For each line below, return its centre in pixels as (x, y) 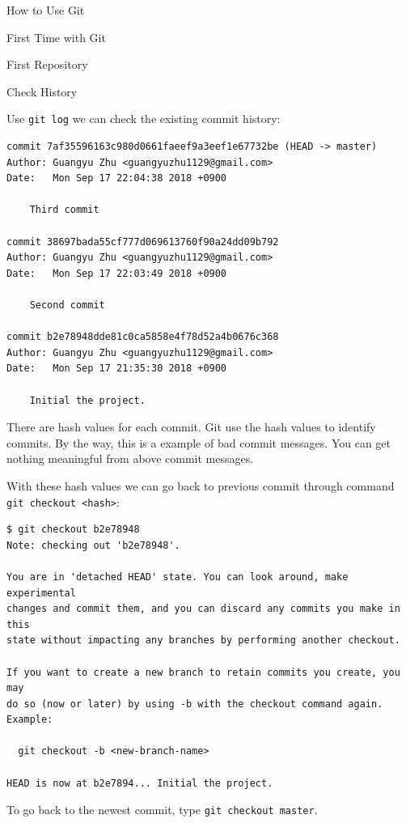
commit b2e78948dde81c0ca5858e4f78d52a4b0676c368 (143, 337)
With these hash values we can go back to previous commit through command (201, 485)
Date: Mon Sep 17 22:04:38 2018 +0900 (117, 178)
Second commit (67, 305)
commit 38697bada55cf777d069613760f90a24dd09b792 (143, 242)
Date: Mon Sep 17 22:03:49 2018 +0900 (117, 273)
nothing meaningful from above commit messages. (130, 458)
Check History (42, 91)
